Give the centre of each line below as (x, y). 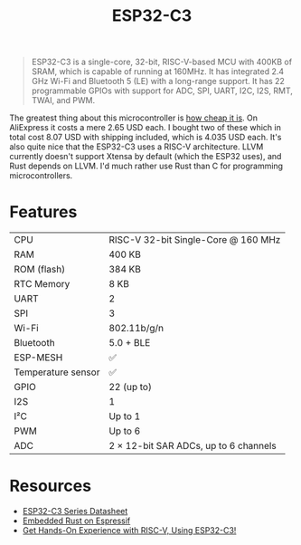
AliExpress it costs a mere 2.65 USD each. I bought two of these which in (146, 128)
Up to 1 (124, 416)
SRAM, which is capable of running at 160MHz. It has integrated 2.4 (158, 72)
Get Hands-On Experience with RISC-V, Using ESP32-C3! (129, 531)
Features (43, 212)
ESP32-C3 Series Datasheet (75, 512)
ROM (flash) (40, 270)
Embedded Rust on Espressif (76, 521)
